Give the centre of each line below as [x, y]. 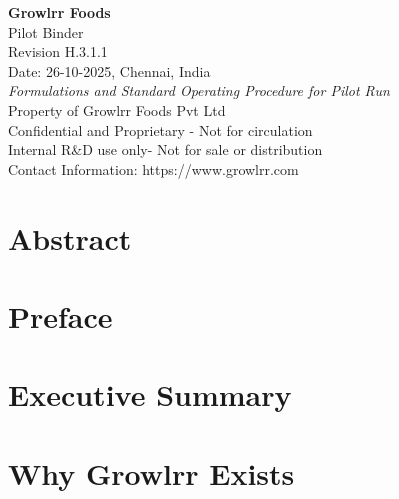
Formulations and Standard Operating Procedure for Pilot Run [199, 90]
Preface [60, 315]
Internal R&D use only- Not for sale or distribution [165, 149]
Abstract [70, 237]
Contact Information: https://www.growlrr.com [153, 168]
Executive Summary [150, 394]
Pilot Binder [46, 31]
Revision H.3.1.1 [58, 51]
